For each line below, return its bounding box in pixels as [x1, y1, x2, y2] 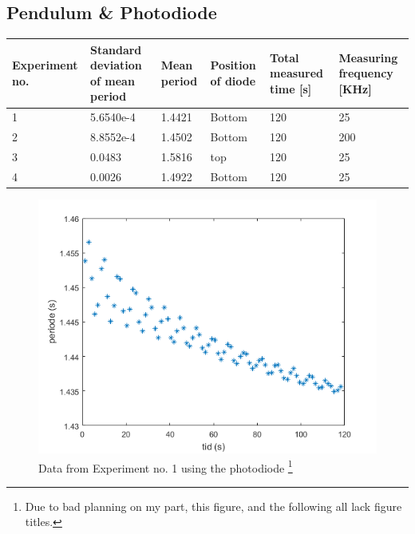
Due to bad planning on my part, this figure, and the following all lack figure [25, 497, 402, 514]
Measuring [338, 49, 398, 65]
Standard [89, 41, 142, 57]
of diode [210, 72, 256, 89]
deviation [89, 57, 142, 73]
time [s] [270, 80, 312, 97]
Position [210, 57, 256, 73]
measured [270, 65, 323, 81]
